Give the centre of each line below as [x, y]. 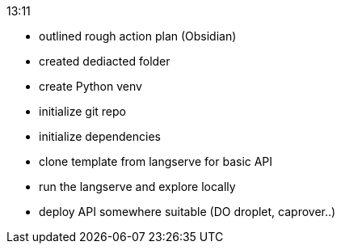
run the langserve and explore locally [137, 186]
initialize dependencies [100, 136]
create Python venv [91, 86]
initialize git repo [82, 111]
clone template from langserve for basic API [156, 161]
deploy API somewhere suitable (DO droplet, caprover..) [187, 212]
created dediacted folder [105, 61]
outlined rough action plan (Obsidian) [138, 36]
